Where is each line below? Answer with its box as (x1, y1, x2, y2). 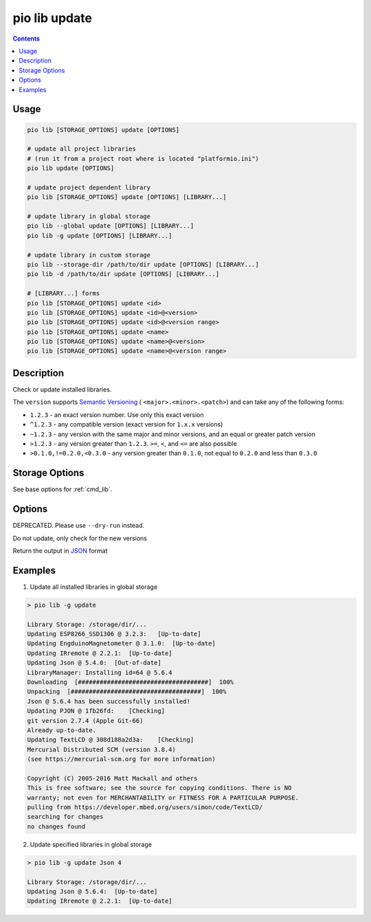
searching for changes (27, 813, 104, 821)
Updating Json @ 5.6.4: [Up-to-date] (27, 888, 158, 895)
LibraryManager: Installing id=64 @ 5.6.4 (27, 668, 172, 676)
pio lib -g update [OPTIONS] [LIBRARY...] (27, 231, 172, 239)
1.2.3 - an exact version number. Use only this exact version (30, 410, 204, 419)
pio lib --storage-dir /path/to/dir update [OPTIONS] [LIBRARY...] (27, 260, 260, 268)
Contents (12, 34, 41, 43)
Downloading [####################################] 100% (27, 678, 234, 686)
